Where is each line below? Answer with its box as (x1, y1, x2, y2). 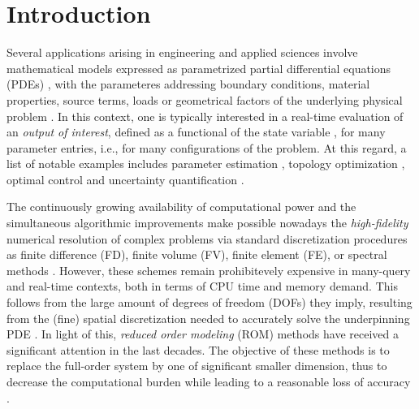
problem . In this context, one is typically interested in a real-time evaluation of (6, 107, 404, 124)
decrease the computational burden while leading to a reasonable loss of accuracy (6, 373, 411, 390)
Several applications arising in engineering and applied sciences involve (6, 44, 358, 61)
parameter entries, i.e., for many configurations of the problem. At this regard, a (6, 139, 407, 156)
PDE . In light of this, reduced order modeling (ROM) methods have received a (6, 325, 399, 342)
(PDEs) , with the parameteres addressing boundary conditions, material (6, 75, 370, 93)
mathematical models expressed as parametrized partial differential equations (6, 59, 391, 76)
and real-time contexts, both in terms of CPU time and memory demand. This (6, 278, 398, 295)
